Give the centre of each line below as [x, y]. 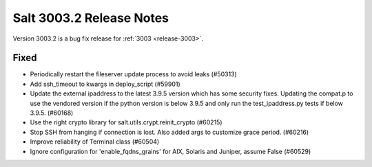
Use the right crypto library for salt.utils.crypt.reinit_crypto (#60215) [126, 122]
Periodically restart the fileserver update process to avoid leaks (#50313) [133, 74]
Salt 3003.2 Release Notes [91, 18]
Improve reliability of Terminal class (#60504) [95, 142]
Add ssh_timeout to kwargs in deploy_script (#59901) [105, 84]
